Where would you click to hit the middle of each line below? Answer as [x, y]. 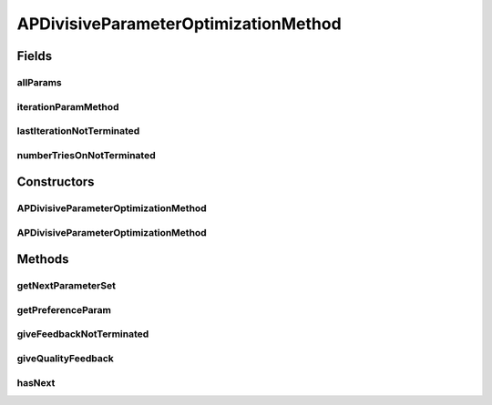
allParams [40, 82]
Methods [43, 259]
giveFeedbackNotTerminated [83, 334]
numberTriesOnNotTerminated [86, 155]
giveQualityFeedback [65, 359]
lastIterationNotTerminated [78, 131]
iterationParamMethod [68, 106]
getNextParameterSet [66, 286]
